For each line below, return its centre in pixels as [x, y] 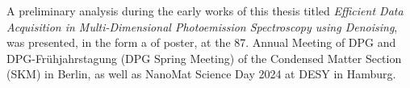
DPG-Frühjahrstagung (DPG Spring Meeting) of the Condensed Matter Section [204, 58]
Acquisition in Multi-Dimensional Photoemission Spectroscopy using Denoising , [202, 26]
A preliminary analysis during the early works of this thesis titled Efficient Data [205, 10]
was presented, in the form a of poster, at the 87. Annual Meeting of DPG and [201, 42]
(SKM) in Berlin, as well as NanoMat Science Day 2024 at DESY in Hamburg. [201, 74]
